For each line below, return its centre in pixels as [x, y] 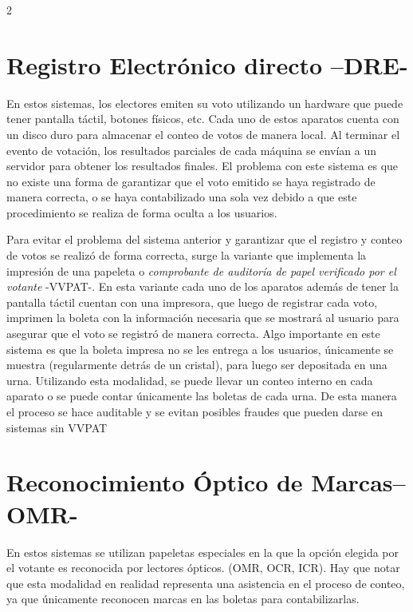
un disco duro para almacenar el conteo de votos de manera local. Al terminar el [203, 134]
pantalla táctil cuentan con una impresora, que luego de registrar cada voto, [192, 302]
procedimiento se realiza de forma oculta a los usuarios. [142, 212]
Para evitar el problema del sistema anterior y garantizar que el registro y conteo [205, 239]
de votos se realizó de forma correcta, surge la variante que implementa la [187, 255]
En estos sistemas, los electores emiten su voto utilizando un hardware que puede [205, 103]
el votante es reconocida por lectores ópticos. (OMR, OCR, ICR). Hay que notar [203, 568]
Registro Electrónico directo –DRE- [207, 64]
